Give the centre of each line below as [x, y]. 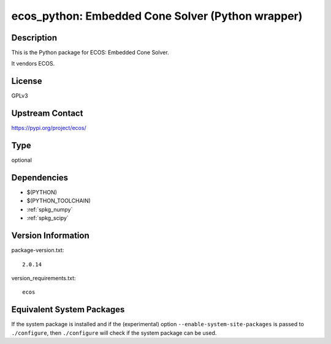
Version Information [50, 236]
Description [34, 38]
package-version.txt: [38, 250]
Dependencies [40, 178]
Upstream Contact [47, 113]
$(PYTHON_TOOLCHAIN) [59, 201]
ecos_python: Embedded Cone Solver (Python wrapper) [157, 16]
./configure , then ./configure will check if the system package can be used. [114, 333]
